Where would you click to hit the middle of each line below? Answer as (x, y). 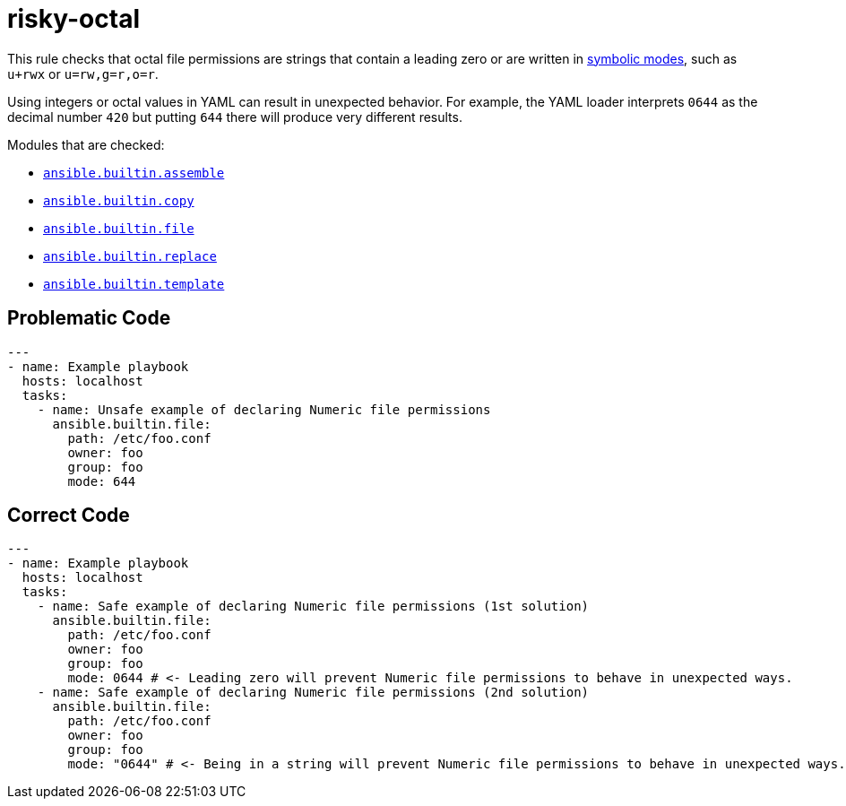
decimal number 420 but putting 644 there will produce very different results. (235, 117)
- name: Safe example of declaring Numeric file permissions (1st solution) (313, 607)
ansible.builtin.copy (119, 200)
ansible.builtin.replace (130, 256)
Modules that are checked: (86, 144)
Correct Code (69, 516)
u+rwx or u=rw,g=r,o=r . (83, 74)
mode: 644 (102, 481)
